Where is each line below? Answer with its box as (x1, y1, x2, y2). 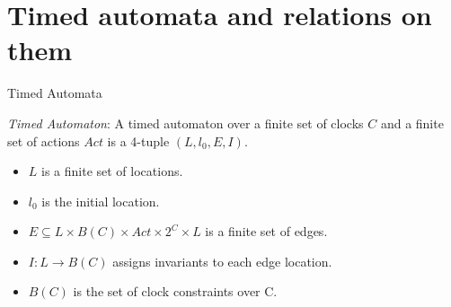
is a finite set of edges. (205, 222, 328, 241)
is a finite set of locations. (41, 162, 183, 180)
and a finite (380, 113, 444, 132)
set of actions (7, 131, 80, 150)
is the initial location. (41, 191, 160, 210)
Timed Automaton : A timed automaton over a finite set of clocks (7, 113, 364, 132)
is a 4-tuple (107, 131, 170, 150)
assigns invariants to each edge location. (112, 251, 332, 270)
